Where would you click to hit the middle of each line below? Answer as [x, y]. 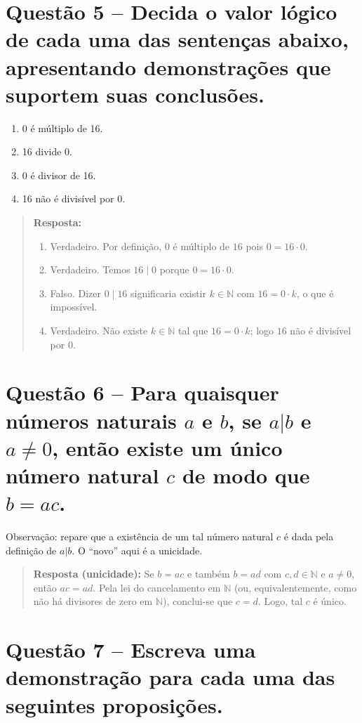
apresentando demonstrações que [168, 66]
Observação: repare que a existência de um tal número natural [140, 536]
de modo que [246, 475]
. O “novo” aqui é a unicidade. [137, 550]
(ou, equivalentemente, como [295, 587]
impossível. [74, 307]
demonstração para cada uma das [170, 677]
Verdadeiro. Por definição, [106, 246]
